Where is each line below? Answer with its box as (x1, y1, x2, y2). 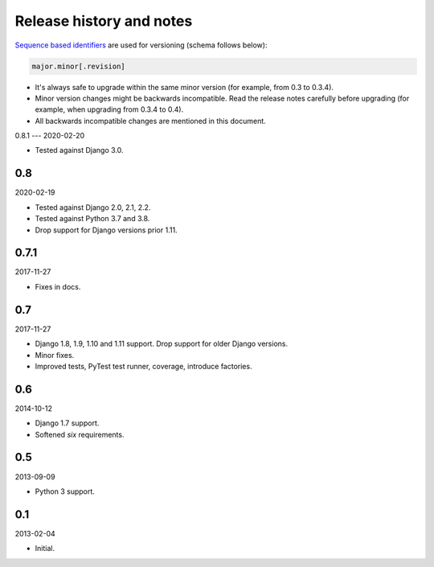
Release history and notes (14, 12, 193, 30)
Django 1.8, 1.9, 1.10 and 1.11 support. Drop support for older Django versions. (35, 339, 289, 349)
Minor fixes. (35, 350, 75, 360)
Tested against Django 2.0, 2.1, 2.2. (35, 202, 151, 212)
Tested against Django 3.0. (35, 146, 124, 155)
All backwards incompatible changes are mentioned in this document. (35, 116, 267, 125)
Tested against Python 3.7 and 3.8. (35, 214, 150, 224)
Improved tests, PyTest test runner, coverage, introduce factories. (35, 361, 252, 371)
